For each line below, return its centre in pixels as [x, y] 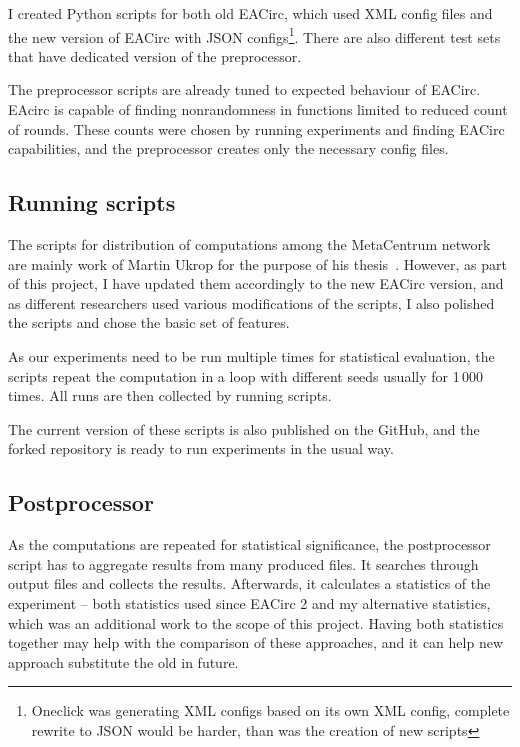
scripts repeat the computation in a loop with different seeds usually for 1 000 [245, 375]
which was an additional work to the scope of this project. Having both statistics [256, 622]
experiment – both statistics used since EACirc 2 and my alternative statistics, [249, 602]
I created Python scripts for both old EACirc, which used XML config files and [250, 13]
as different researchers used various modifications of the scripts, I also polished [251, 302]
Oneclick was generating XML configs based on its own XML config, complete [270, 710]
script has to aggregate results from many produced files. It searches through [243, 563]
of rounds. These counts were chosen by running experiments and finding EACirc [256, 128]
